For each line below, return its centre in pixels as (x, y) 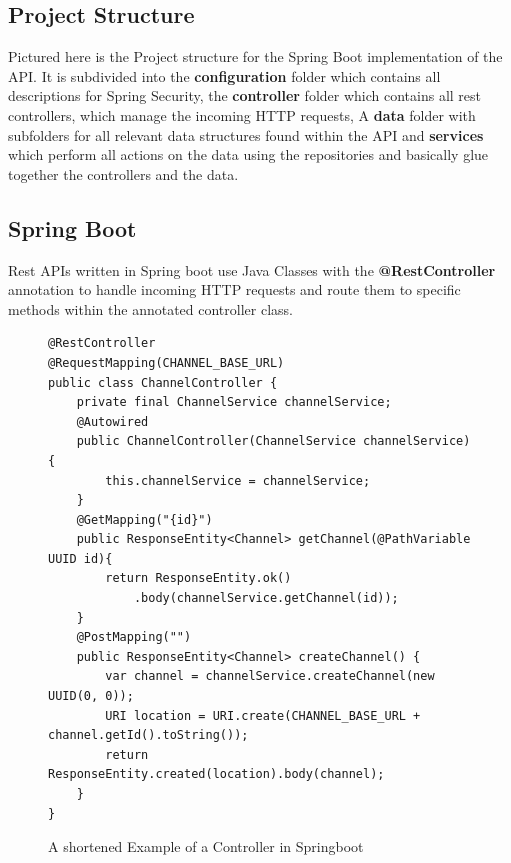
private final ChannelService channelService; (234, 402)
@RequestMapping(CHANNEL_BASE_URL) (166, 362)
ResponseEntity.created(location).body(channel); (216, 774)
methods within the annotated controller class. (150, 308)
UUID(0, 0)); (91, 696)
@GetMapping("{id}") (144, 519)
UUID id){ (80, 558)
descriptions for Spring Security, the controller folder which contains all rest (245, 95)
